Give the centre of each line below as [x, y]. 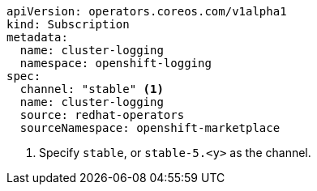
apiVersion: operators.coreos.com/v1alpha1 [147, 11]
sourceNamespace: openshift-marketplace [150, 128]
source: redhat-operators [102, 115]
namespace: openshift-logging [116, 63]
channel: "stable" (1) [92, 89]
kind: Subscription [68, 24]
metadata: [37, 37]
